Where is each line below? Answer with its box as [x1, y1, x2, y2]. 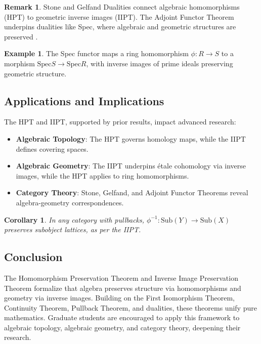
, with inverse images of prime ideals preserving [86, 58, 233, 68]
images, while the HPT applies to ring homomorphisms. [16, 170, 189, 181]
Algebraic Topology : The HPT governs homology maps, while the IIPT [16, 133, 246, 144]
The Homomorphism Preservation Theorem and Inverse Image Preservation [4, 272, 238, 283]
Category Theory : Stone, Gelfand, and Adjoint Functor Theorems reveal [16, 187, 248, 198]
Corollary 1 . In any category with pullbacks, [4, 214, 145, 225]
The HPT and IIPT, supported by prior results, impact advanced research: [4, 116, 236, 127]
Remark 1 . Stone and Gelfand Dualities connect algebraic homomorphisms [4, 2, 240, 12]
